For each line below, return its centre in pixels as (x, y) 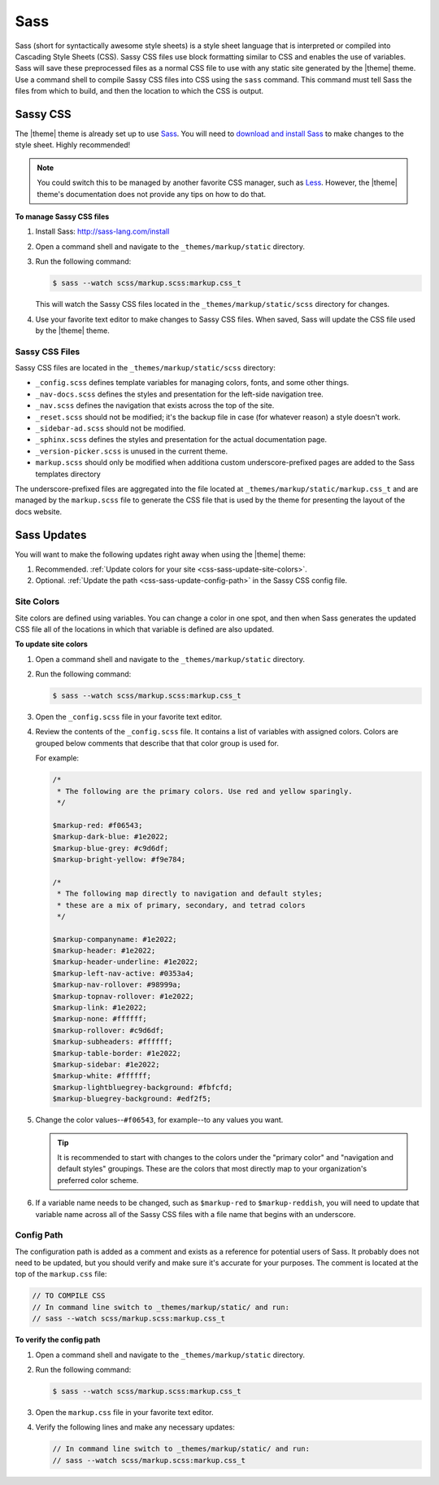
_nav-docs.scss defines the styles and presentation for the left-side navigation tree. (180, 394)
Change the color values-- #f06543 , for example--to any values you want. (159, 1120)
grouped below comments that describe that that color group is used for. (157, 743)
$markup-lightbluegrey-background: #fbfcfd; (143, 1087)
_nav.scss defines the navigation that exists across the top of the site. (155, 405)
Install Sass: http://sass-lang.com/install (102, 231)
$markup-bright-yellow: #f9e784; (119, 859)
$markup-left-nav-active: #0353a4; (123, 973)
